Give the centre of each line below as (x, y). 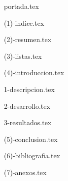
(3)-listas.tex (23, 56)
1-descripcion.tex (29, 89)
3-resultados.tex (28, 122)
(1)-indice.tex (24, 23)
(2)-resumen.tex (28, 39)
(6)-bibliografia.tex (32, 156)
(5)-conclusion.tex (31, 139)
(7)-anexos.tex (25, 172)
